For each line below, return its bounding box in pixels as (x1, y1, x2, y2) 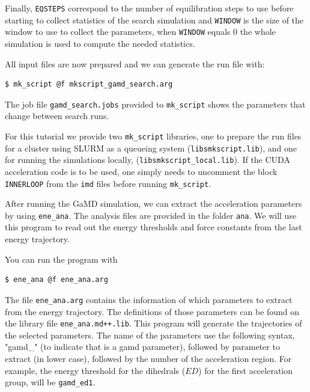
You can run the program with (5, 253, 118, 265)
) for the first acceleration (198, 364, 293, 376)
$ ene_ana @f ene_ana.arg (5, 275, 108, 284)
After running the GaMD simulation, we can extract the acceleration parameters (5, 197, 302, 210)
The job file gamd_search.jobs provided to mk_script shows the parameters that (5, 97, 306, 110)
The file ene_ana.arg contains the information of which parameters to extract (5, 293, 293, 305)
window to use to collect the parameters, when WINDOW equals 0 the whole (5, 25, 276, 38)
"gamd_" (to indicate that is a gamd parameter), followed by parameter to (5, 340, 280, 353)
